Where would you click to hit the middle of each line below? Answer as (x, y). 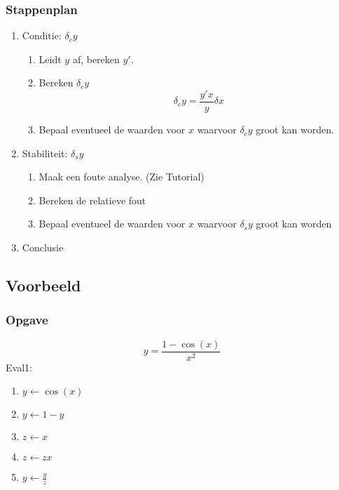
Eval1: (19, 367)
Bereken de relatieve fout (92, 200)
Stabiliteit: (45, 153)
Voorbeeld (43, 285)
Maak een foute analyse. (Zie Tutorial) (122, 177)
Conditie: (42, 35)
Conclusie (43, 247)
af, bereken (96, 59)
